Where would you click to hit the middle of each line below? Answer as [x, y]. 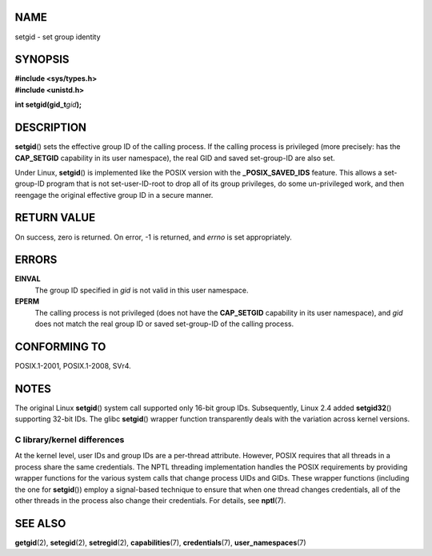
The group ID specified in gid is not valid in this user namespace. [142, 290]
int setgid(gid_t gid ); [48, 105]
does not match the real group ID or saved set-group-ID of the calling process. [164, 324]
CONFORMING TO [60, 346]
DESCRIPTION [51, 128]
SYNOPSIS [42, 60]
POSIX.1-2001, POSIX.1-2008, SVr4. [73, 365]
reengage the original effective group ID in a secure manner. [114, 195]
